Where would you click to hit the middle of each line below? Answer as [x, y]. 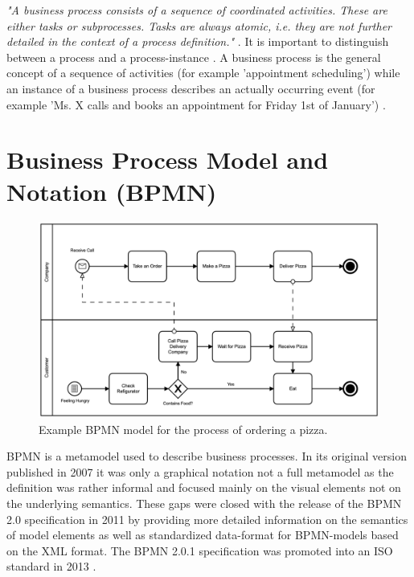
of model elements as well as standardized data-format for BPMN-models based [203, 535]
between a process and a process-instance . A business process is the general [194, 57]
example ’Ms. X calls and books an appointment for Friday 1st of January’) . [196, 104]
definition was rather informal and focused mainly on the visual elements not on [204, 487]
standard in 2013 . [51, 566]
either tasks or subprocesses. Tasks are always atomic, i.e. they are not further [199, 25]
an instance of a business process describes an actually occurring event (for [191, 88]
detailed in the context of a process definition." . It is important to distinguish [198, 41]
